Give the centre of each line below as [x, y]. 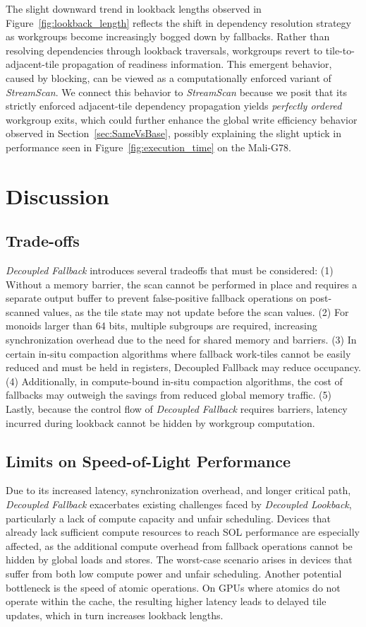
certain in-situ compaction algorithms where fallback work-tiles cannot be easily [178, 353]
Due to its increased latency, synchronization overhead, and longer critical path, [178, 490]
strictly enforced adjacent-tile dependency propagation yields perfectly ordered [174, 106]
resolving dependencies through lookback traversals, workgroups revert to [164, 50]
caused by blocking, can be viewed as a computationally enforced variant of [169, 77]
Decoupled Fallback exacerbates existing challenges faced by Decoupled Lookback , [179, 504]
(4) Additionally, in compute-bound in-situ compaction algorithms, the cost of [174, 381]
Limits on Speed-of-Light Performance [148, 461]
